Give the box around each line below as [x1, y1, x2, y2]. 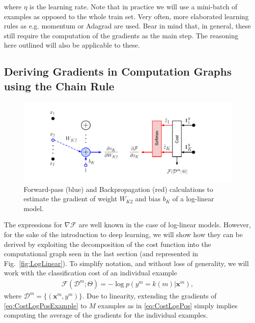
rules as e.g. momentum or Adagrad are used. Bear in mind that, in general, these [4, 21, 251, 31]
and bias [135, 193, 161, 204]
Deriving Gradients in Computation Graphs [4, 64, 232, 79]
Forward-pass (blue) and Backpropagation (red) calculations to [24, 184, 213, 194]
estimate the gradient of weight [24, 193, 117, 204]
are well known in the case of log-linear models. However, [79, 219, 251, 230]
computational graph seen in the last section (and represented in [4, 248, 198, 259]
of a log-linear [172, 193, 214, 204]
